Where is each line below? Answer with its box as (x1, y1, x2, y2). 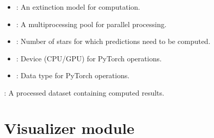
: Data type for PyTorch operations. (16, 70, 130, 81)
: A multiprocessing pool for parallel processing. (16, 18, 167, 29)
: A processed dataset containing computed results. (4, 87, 164, 98)
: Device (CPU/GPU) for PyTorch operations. (16, 53, 162, 63)
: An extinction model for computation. (16, 2, 140, 12)
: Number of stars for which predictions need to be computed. (16, 36, 210, 47)
